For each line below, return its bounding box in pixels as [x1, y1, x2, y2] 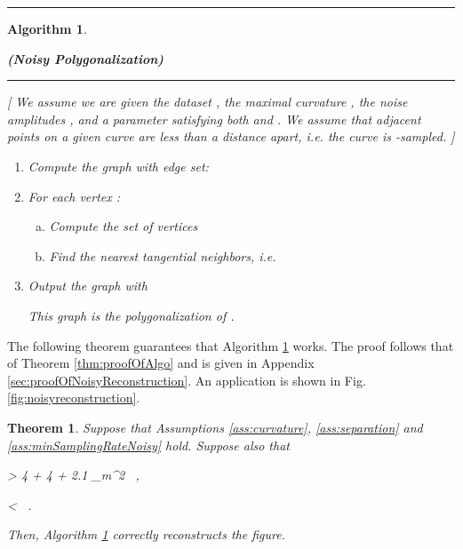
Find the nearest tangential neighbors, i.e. [49, 246, 276, 265]
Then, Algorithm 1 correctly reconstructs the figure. [7, 525, 285, 544]
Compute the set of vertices [49, 217, 198, 235]
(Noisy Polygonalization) [7, 49, 164, 68]
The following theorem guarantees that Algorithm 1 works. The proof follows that [7, 336, 454, 354]
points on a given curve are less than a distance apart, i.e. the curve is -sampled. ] [7, 127, 455, 146]
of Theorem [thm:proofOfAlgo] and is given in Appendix [7, 354, 315, 372]
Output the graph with [28, 276, 148, 295]
